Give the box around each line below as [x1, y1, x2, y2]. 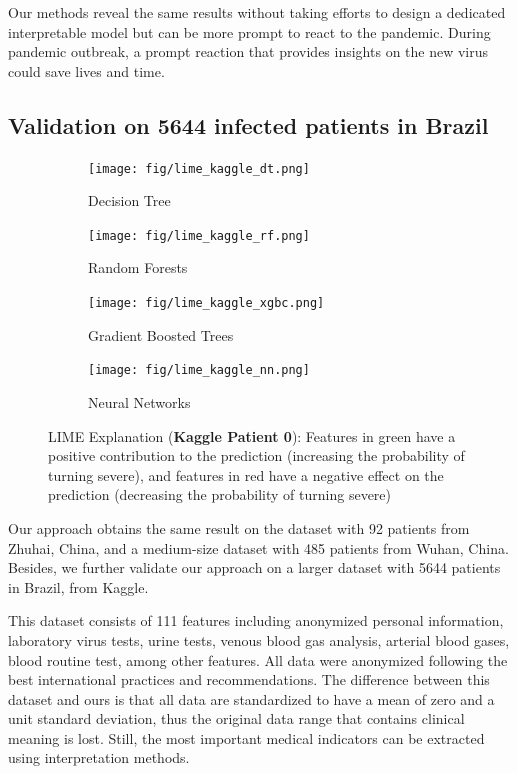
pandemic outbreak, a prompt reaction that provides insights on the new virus [8, 41, 489, 62]
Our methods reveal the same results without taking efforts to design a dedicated [8, 2, 506, 22]
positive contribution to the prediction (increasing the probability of [48, 445, 465, 466]
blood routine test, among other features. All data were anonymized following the [8, 649, 508, 670]
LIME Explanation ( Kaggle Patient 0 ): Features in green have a [48, 425, 456, 446]
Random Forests [88, 257, 188, 278]
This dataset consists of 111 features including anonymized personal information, [8, 610, 504, 631]
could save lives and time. [8, 60, 165, 81]
